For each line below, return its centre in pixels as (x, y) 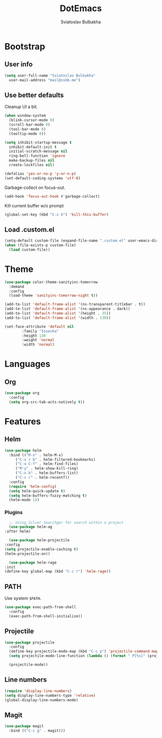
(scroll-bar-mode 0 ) (29, 125)
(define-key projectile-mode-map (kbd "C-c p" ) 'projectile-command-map (84, 652)
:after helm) (18, 532)
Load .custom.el (29, 229)
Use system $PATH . (23, 598)
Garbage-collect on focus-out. (35, 188)
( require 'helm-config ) (33, 487)
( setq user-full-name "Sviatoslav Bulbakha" (50, 76)
